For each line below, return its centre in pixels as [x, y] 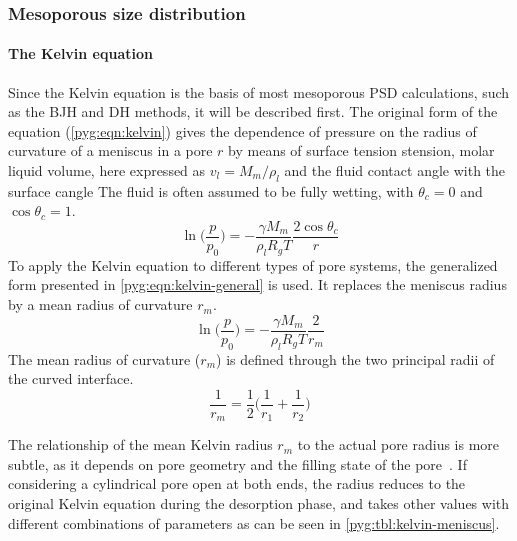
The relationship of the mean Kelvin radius [140, 444]
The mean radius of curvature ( [104, 358]
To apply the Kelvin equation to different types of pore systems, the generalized [253, 264]
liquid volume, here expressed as [107, 170]
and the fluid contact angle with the [395, 170]
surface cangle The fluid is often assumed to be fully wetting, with [211, 190]
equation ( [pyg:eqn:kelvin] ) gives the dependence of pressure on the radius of [242, 130]
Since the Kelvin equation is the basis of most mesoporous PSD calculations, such [259, 91]
